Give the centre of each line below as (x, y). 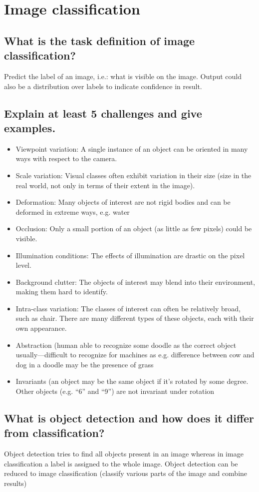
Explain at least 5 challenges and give (103, 113)
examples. (30, 127)
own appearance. (41, 328)
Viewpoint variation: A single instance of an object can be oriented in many (132, 148)
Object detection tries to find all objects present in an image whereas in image (124, 454)
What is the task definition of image (100, 40)
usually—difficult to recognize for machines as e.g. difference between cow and (135, 355)
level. (23, 265)
